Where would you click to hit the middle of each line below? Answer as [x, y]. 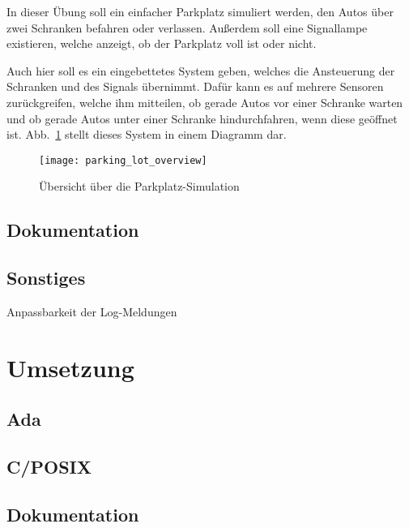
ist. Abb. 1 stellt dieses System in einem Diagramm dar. [147, 134]
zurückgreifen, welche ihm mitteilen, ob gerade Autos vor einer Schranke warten [205, 102]
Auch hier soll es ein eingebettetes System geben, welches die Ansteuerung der [201, 70]
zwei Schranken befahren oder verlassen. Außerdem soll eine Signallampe [187, 27]
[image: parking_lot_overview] [123, 160]
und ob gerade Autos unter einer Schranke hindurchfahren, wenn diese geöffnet [202, 118]
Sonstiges [46, 278]
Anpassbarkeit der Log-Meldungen [92, 311]
